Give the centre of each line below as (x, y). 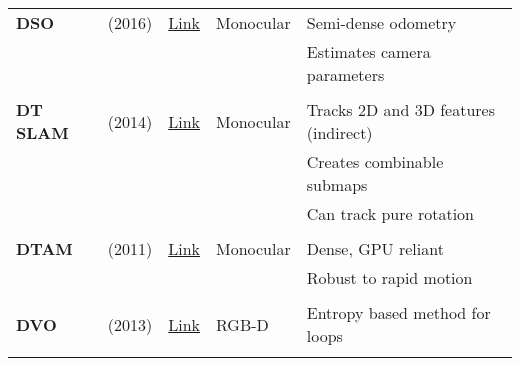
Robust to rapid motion (389, 277)
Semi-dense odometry (381, 22)
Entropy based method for (398, 312)
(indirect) (339, 132)
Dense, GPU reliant (375, 248)
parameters (345, 74)
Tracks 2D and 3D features (401, 109)
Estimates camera (368, 51)
